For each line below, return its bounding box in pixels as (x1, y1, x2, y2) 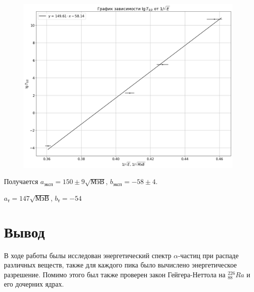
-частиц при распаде (178, 250, 239, 260)
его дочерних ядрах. (4, 279, 64, 289)
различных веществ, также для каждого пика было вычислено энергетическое (4, 260, 237, 270)
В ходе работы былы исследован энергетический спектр (4, 250, 172, 260)
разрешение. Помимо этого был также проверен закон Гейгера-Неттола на (4, 269, 225, 279)
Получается (4, 176, 38, 186)
